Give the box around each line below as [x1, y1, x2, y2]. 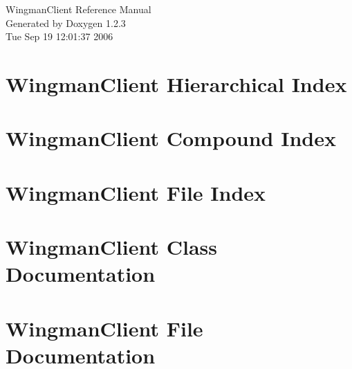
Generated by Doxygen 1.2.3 [6, 15, 126, 30]
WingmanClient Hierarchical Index [6, 69, 347, 98]
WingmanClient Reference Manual [6, 2, 151, 16]
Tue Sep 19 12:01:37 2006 [6, 29, 113, 44]
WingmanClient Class [6, 233, 217, 261]
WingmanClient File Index [6, 178, 266, 206]
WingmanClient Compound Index [6, 124, 336, 152]
